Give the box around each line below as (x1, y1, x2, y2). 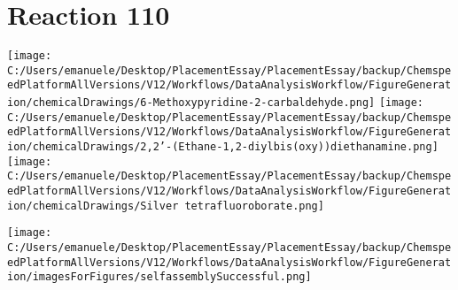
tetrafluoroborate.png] (184, 199, 324, 212)
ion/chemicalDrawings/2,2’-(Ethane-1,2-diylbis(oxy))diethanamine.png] (7, 141, 439, 154)
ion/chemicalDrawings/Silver (7, 199, 179, 212)
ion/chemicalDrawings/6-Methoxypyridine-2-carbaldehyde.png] (7, 96, 376, 110)
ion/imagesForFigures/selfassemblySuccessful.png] (7, 271, 312, 284)
